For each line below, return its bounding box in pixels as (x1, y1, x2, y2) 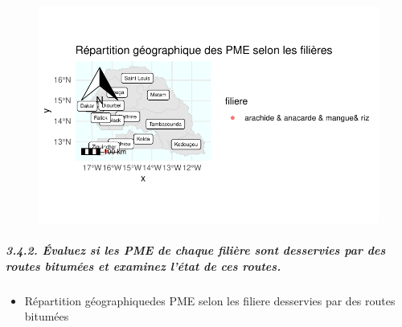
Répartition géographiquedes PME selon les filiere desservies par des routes (24, 292, 396, 309)
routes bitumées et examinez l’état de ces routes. (6, 257, 281, 274)
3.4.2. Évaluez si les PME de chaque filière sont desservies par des (6, 242, 386, 258)
